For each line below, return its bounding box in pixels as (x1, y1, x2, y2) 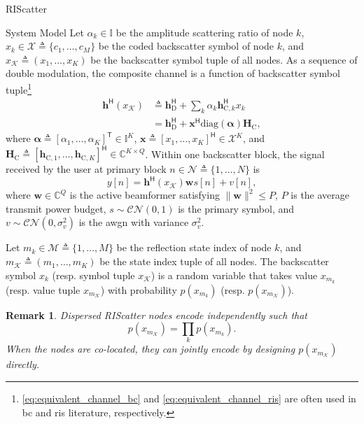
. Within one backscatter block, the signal (145, 146, 325, 161)
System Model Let (6, 24, 84, 39)
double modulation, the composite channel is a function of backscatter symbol (6, 66, 340, 80)
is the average (290, 188, 350, 202)
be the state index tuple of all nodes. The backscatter (99, 254, 329, 269)
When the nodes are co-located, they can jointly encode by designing (6, 341, 295, 356)
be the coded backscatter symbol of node (98, 38, 274, 53)
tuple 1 (6, 80, 31, 97)
